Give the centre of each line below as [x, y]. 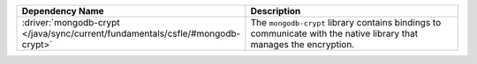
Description [276, 11]
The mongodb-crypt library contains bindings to [346, 22]
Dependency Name [63, 11]
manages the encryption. [303, 44]
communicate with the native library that [334, 33]
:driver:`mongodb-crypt [71, 22]
